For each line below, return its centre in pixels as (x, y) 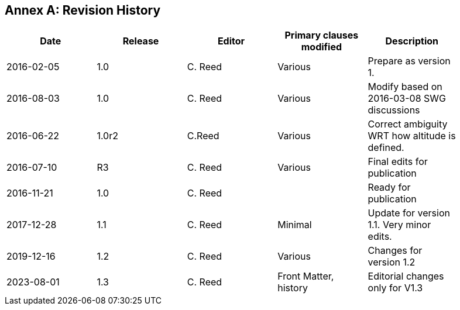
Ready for (389, 187)
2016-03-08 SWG (407, 99)
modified (322, 47)
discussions (394, 110)
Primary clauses (322, 35)
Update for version (409, 213)
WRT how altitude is (412, 136)
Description (412, 41)
